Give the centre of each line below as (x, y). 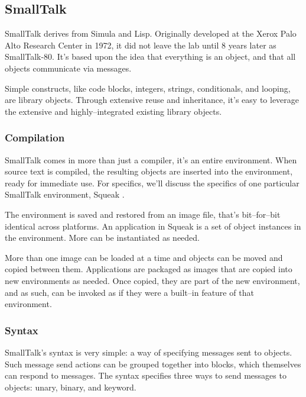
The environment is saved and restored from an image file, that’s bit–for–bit (143, 214)
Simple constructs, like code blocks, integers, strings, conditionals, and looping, (148, 88)
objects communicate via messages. (68, 68)
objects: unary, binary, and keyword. (71, 387)
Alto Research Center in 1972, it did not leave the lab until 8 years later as (141, 45)
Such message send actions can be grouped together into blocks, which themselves (153, 364)
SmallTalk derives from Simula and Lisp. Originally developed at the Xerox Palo (151, 33)
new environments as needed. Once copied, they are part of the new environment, (152, 280)
